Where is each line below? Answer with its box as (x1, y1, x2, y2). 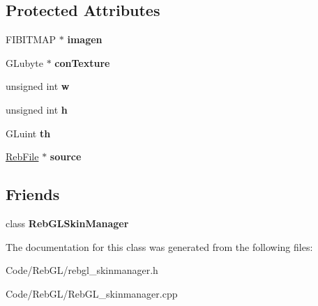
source (50, 149, 82, 164)
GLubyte (6, 55, 43, 70)
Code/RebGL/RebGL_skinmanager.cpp (6, 286, 178, 300)
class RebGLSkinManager (6, 215, 129, 230)
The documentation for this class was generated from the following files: (6, 239, 313, 254)
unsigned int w (6, 79, 70, 93)
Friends (6, 183, 60, 205)
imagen (67, 32, 103, 47)
